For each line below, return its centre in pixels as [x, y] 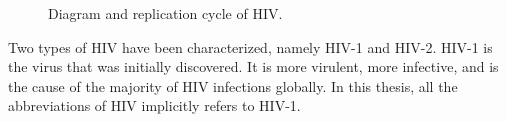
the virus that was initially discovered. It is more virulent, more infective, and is [253, 66]
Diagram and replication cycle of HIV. [165, 13]
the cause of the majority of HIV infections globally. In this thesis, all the [233, 85]
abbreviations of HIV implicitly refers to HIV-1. [154, 105]
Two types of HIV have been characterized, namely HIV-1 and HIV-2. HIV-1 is [250, 46]
